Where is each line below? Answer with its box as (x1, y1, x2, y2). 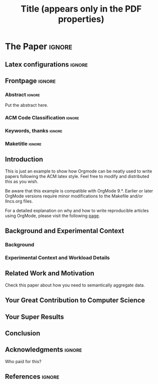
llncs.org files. (5, 198, 33, 204)
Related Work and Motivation (5, 269, 95, 277)
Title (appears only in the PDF (20, 3, 142, 15)
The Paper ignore (5, 41, 72, 52)
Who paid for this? (5, 358, 42, 364)
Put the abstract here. (5, 102, 48, 108)
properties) (57, 14, 105, 25)
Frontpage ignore (5, 77, 56, 85)
